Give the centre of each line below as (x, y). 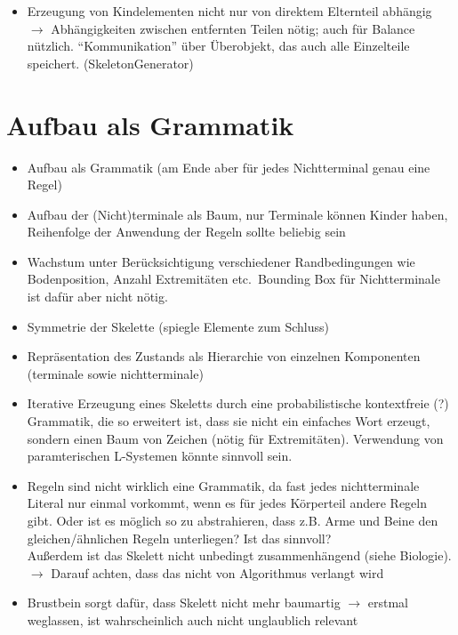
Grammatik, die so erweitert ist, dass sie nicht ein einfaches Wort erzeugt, (229, 421)
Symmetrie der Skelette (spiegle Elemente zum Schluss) (178, 326)
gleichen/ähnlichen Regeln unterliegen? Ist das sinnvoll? (179, 538)
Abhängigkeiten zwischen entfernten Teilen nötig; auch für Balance (233, 28)
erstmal (388, 603)
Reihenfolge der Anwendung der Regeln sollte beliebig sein (186, 232)
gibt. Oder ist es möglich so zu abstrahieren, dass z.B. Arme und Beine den (233, 520)
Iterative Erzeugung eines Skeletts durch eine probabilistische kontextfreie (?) (238, 403)
